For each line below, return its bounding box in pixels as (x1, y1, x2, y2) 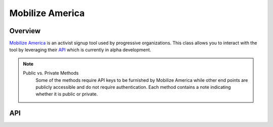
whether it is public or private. (35, 91, 98, 97)
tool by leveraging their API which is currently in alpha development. (9, 47, 152, 53)
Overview (9, 27, 41, 35)
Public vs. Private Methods (23, 70, 79, 76)
